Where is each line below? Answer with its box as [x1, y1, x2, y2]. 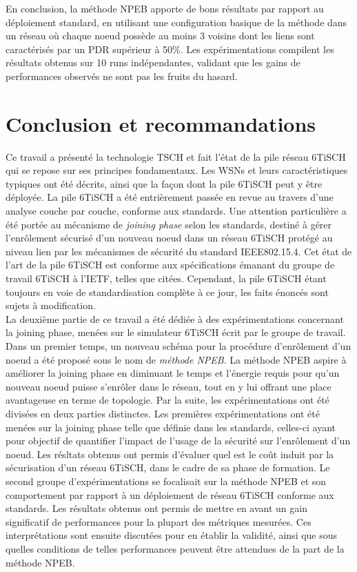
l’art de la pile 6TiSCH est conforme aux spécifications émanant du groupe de [6, 257, 335, 272]
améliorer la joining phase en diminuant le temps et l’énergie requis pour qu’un [6, 366, 340, 380]
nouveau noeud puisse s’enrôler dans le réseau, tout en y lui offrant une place [6, 379, 331, 393]
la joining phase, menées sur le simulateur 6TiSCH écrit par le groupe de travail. [6, 325, 346, 339]
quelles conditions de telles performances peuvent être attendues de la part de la [6, 541, 345, 555]
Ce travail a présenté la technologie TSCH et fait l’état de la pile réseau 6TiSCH [6, 149, 346, 164]
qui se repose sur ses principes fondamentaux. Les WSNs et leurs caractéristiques [6, 163, 348, 177]
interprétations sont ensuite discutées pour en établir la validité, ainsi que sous [6, 528, 338, 542]
